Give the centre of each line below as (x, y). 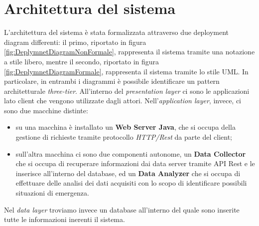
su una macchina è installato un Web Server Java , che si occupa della (126, 127)
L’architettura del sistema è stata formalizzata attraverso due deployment (116, 32)
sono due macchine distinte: (46, 110)
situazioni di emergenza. (52, 193)
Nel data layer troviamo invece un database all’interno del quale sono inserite (122, 209)
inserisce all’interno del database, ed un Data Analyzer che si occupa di (128, 173)
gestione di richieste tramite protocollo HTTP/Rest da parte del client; (124, 137)
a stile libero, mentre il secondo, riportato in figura (82, 61)
